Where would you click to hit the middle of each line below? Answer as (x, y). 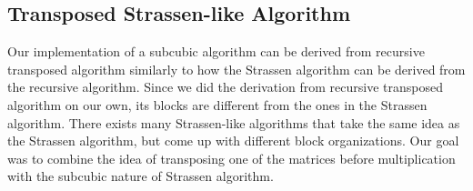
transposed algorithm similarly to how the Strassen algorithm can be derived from (236, 69)
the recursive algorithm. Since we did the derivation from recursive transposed (225, 87)
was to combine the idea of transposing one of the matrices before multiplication (231, 158)
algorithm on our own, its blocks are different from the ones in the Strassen (217, 104)
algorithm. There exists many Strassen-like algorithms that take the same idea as (234, 122)
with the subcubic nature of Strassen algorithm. (141, 176)
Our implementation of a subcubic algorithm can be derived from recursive (216, 51)
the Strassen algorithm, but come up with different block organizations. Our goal (233, 141)
